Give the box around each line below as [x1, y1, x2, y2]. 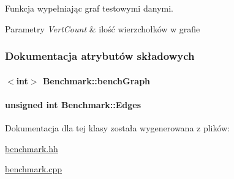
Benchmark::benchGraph [42, 74, 151, 87]
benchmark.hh [5, 142, 58, 155]
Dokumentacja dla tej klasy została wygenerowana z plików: [5, 122, 230, 134]
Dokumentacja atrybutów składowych [5, 48, 195, 64]
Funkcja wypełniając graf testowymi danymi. [5, 2, 173, 14]
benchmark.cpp [5, 163, 62, 175]
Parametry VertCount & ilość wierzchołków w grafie [5, 22, 200, 35]
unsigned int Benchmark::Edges [5, 98, 142, 111]
